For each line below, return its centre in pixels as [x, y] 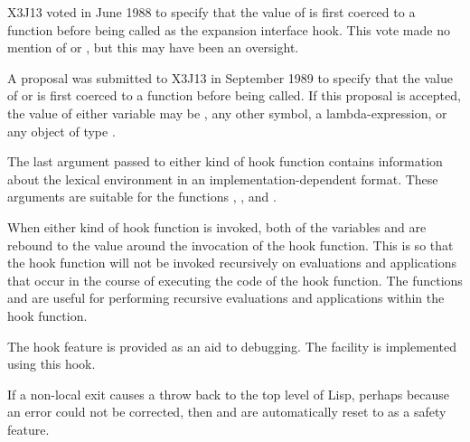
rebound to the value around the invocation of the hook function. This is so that [230, 245]
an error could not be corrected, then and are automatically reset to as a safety [227, 412]
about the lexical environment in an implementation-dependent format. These [223, 179]
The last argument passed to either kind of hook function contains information [225, 161]
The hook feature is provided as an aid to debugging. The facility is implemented [232, 346]
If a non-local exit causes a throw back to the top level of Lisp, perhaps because [229, 394]
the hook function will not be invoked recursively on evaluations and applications [232, 263]
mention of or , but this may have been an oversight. [153, 47]
